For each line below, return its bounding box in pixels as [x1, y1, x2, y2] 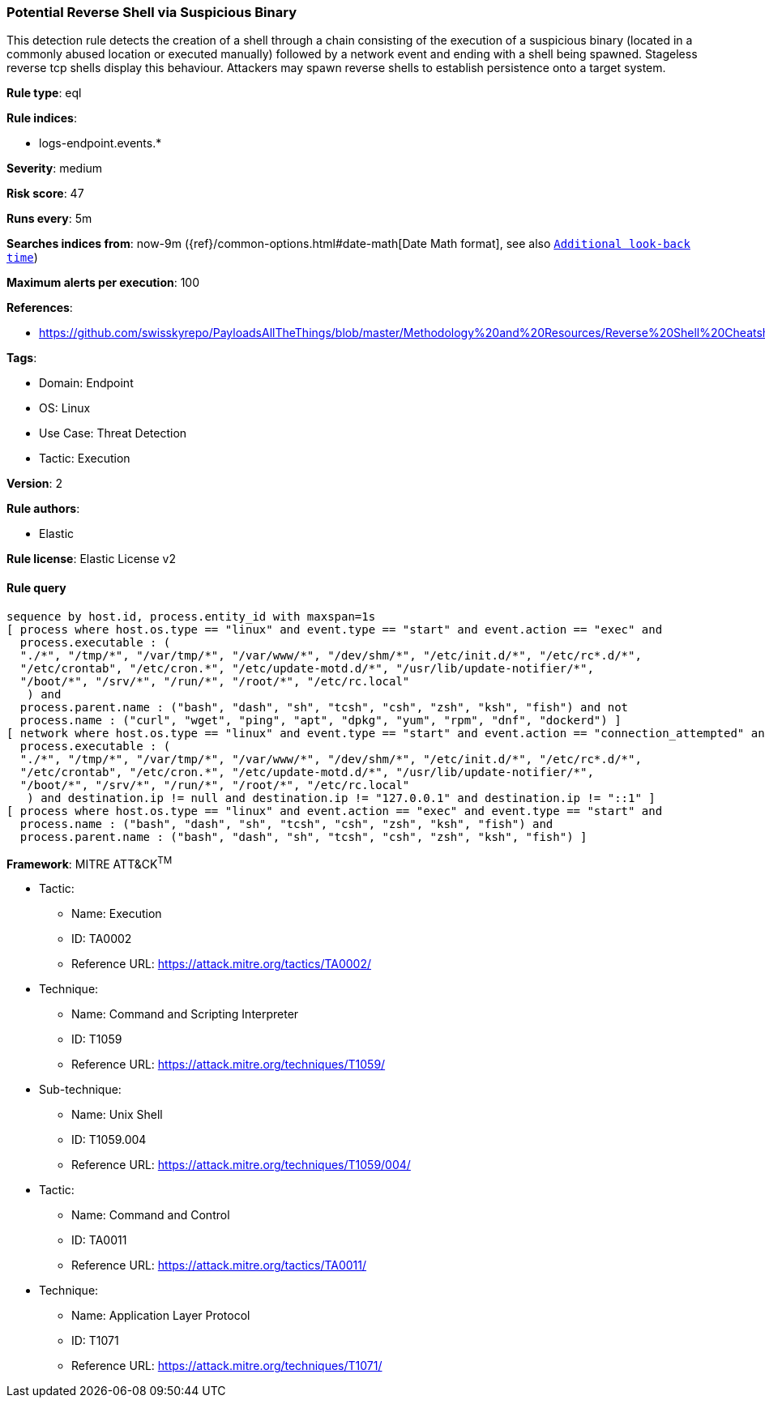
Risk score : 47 [6, 186, 84, 201]
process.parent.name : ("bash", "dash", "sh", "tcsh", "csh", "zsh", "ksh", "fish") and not [19, 700, 629, 714]
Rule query [6, 580, 66, 595]
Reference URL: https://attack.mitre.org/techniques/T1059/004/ [71, 1158, 411, 1172]
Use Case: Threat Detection [39, 426, 187, 441]
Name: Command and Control [71, 1208, 230, 1223]
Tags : [6, 351, 37, 365]
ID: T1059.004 [71, 1133, 147, 1147]
